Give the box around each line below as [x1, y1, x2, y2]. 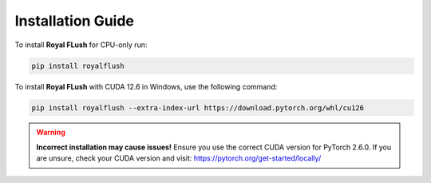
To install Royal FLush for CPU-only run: [14, 40, 148, 50]
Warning [36, 128, 65, 137]
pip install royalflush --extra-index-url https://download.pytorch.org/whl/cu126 [31, 103, 365, 112]
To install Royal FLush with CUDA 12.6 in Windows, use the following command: [14, 82, 278, 91]
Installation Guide [14, 12, 135, 30]
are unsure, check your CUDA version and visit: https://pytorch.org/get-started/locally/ [36, 153, 322, 163]
